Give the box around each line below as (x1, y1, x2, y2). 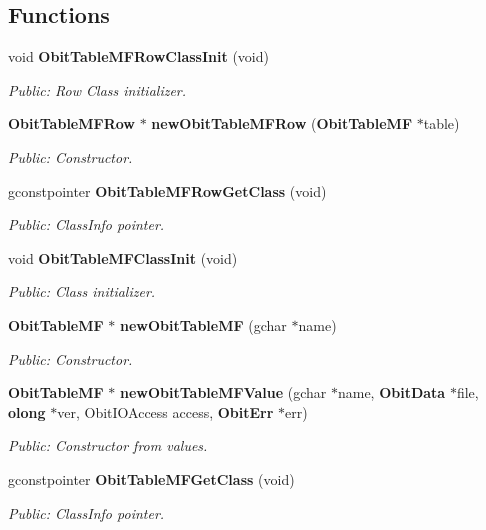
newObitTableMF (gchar (120, 314, 287, 335)
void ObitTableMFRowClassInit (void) (8, 46, 269, 67)
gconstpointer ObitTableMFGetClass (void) (8, 468, 295, 489)
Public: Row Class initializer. (8, 79, 187, 100)
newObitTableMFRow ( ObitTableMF (151, 113, 413, 134)
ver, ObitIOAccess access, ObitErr (57, 401, 274, 422)
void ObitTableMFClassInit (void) (8, 247, 238, 268)
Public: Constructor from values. (8, 435, 208, 456)
